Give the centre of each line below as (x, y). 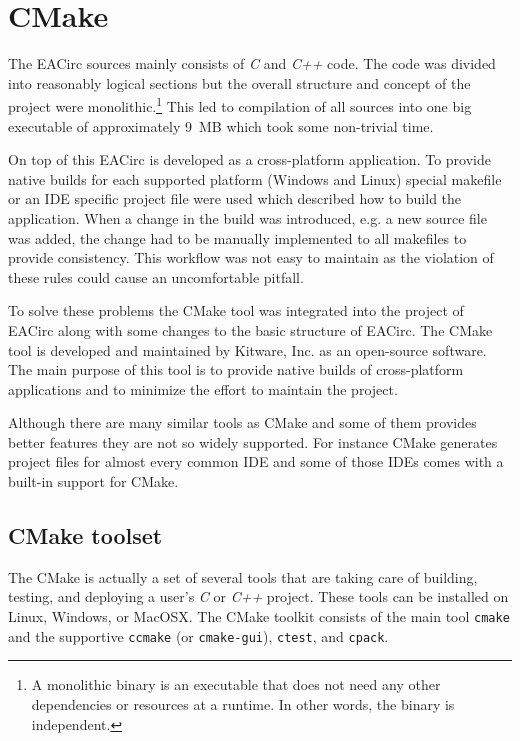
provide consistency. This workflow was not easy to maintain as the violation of (251, 257)
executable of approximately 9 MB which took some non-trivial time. (221, 125)
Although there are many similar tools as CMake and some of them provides (242, 422)
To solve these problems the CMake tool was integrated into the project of (236, 310)
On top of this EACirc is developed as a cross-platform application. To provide (249, 159)
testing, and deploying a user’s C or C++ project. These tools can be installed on (258, 596)
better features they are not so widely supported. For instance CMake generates (253, 441)
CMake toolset (85, 535)
